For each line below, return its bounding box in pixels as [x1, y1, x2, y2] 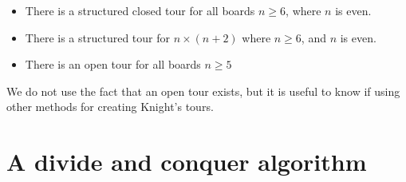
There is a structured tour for [25, 29, 170, 45]
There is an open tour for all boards [25, 56, 201, 73]
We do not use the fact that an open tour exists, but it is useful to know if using [6, 82, 400, 99]
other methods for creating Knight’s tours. [6, 98, 214, 115]
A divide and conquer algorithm [6, 145, 367, 178]
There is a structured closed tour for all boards [25, 2, 255, 18]
